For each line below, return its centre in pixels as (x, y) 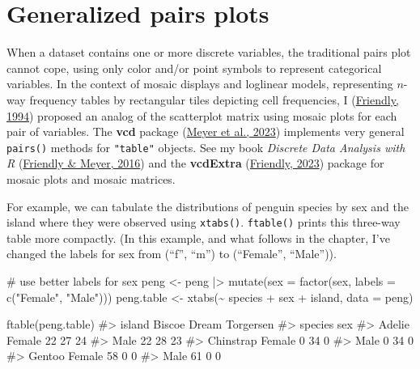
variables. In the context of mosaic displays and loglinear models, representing (200, 84)
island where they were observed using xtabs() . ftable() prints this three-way (204, 222)
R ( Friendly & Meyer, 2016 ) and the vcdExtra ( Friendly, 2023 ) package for (195, 163)
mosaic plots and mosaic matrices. (91, 178)
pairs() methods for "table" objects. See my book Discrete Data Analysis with (206, 147)
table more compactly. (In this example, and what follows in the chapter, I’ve (198, 238)
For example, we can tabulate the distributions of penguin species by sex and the (208, 206)
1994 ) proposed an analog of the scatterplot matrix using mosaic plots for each (202, 115)
